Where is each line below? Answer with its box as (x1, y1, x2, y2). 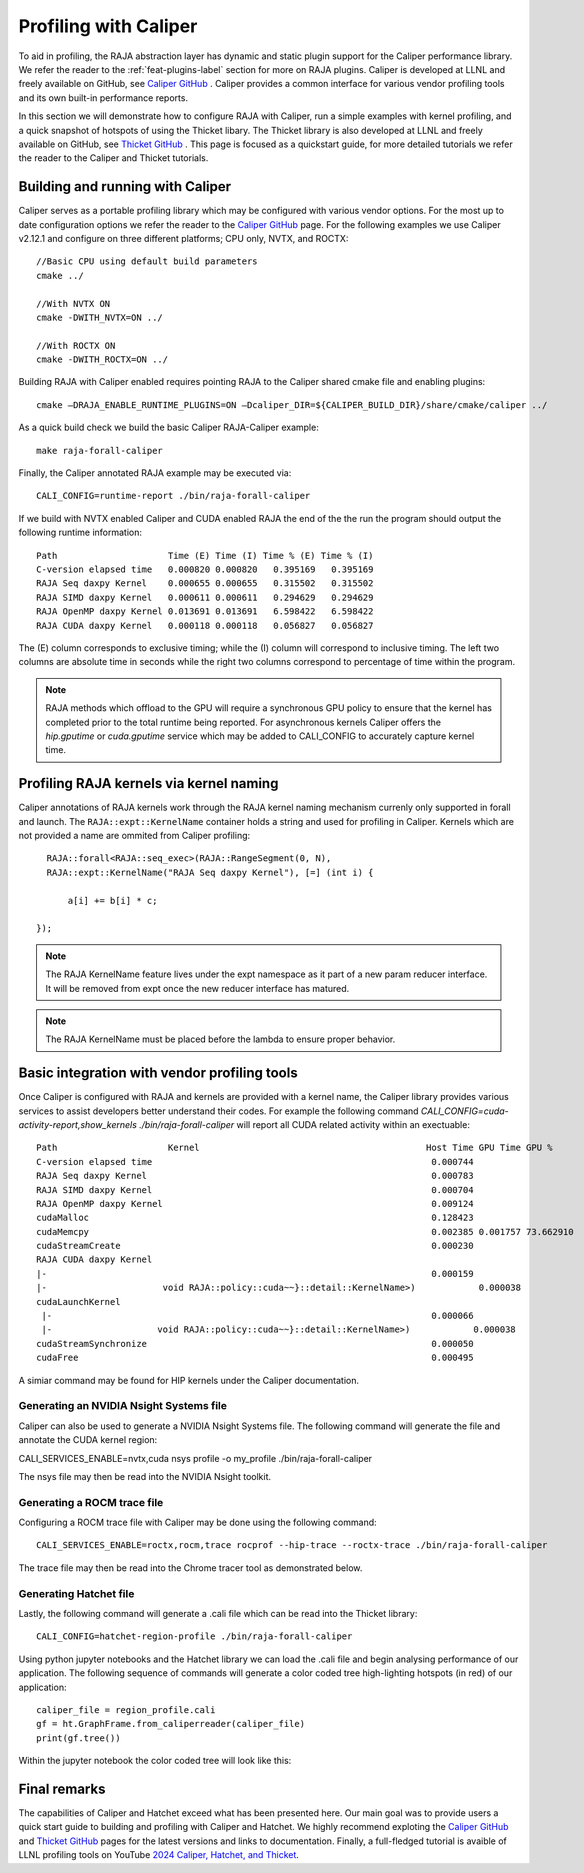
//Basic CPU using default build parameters (36, 256, 259, 267)
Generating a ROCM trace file (18, 1495, 164, 1509)
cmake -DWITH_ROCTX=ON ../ (36, 354, 169, 365)
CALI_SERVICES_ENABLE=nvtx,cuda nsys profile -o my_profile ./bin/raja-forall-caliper (18, 1452, 373, 1464)
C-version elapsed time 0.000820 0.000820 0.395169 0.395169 (36, 564, 374, 575)
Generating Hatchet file (18, 1586, 135, 1600)
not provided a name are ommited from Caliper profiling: (18, 829, 251, 841)
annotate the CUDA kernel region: (18, 1434, 158, 1446)
